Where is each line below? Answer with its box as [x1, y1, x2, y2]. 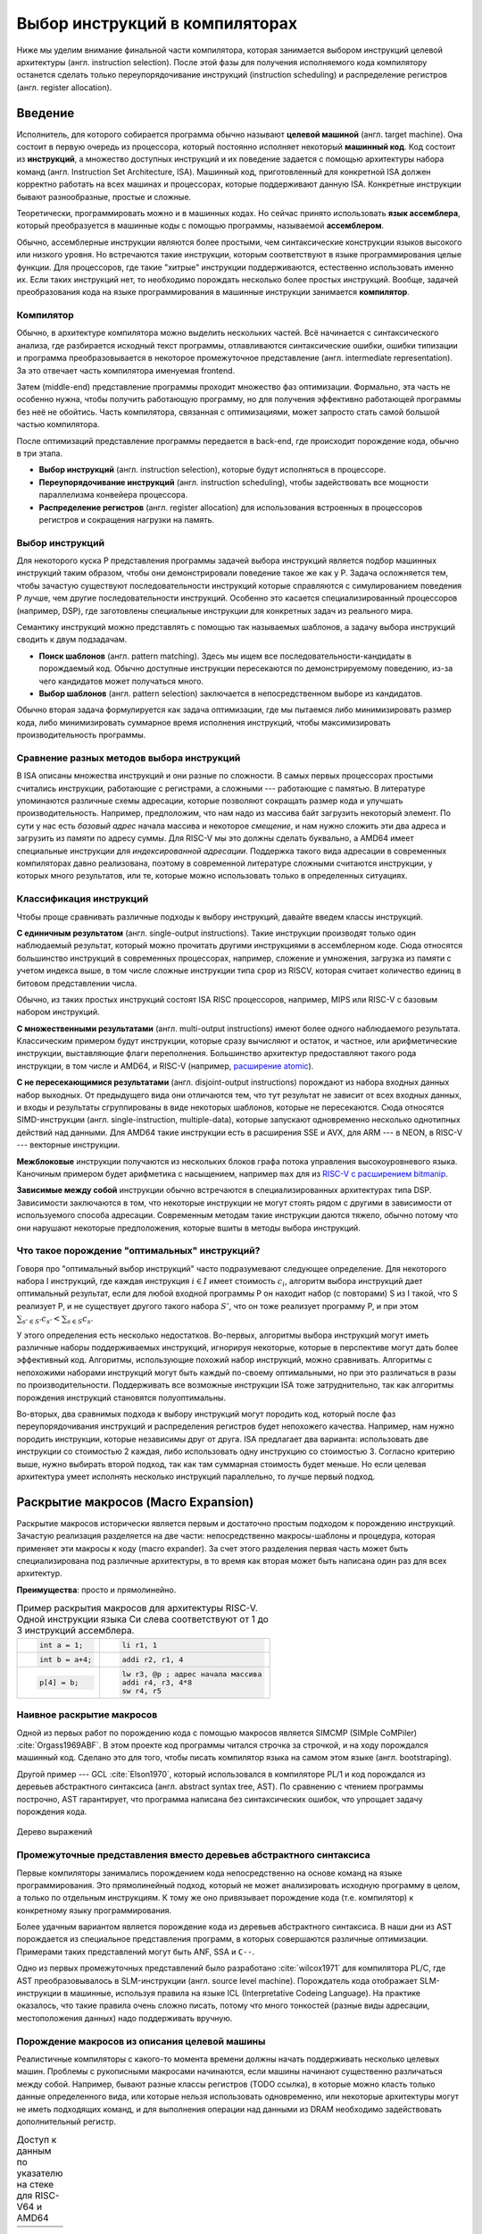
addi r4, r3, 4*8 [121, 1678, 193, 1687]
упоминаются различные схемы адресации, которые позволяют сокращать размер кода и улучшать [16, 795, 403, 806]
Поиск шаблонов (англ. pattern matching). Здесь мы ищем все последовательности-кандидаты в [38, 651, 412, 661]
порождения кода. [16, 1806, 87, 1817]
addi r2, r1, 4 [121, 1655, 184, 1665]
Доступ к [16, 2134, 57, 2146]
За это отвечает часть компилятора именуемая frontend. [16, 365, 236, 375]
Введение [16, 105, 75, 121]
